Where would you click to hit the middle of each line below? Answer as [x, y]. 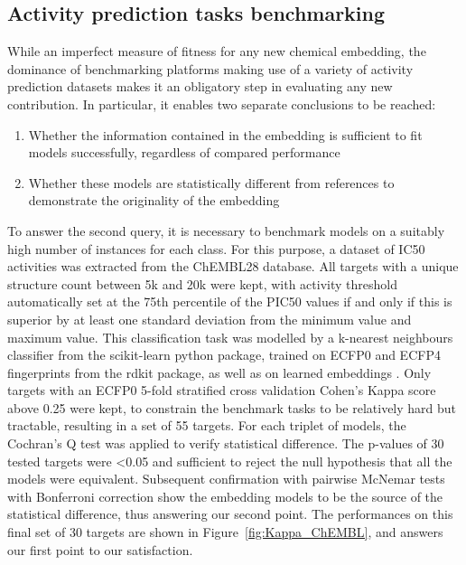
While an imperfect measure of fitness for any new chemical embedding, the [217, 51]
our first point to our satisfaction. [100, 549]
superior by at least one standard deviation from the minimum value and [210, 319]
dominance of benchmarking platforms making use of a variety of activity [210, 68]
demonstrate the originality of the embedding [154, 200]
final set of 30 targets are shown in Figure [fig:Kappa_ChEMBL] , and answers [225, 532]
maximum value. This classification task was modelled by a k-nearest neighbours [230, 337]
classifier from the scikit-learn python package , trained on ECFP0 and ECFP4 [224, 355]
